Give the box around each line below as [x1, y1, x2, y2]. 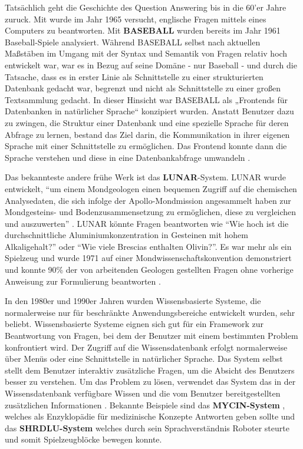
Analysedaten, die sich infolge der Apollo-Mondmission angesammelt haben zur [5, 194, 291, 206]
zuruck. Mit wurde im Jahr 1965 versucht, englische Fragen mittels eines [5, 12, 266, 25]
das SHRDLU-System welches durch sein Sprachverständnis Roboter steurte [5, 421, 289, 434]
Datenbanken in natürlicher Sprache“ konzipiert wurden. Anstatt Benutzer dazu [5, 105, 294, 117]
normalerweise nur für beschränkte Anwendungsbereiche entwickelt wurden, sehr [5, 306, 295, 318]
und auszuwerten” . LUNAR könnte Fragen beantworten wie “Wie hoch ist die [5, 217, 289, 229]
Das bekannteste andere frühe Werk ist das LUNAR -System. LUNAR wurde [5, 171, 286, 183]
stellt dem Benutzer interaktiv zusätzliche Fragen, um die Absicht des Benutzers [5, 364, 295, 376]
